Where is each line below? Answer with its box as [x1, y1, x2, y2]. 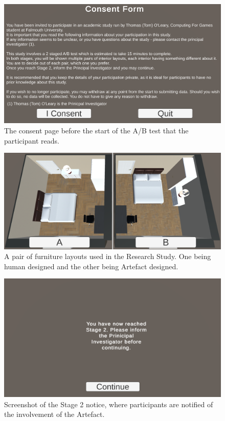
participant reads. [4, 135, 59, 146]
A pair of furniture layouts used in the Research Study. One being [4, 251, 211, 262]
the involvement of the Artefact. [4, 409, 105, 419]
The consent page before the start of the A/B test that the [4, 125, 189, 135]
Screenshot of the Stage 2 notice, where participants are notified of [4, 399, 213, 409]
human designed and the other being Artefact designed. [4, 261, 178, 271]
